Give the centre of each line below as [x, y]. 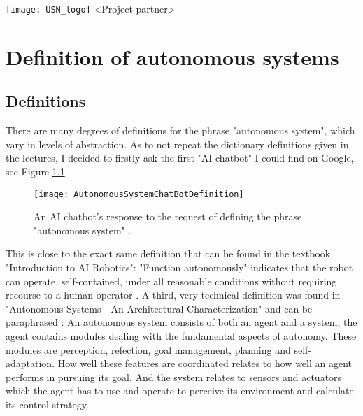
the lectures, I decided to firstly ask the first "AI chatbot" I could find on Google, [180, 158]
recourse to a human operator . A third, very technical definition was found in [173, 295]
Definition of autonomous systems [172, 56]
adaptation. [30, 363]
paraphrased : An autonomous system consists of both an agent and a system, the [181, 322]
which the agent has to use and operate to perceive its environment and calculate [180, 390]
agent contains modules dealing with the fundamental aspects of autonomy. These [181, 336]
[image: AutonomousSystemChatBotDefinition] [139, 194]
